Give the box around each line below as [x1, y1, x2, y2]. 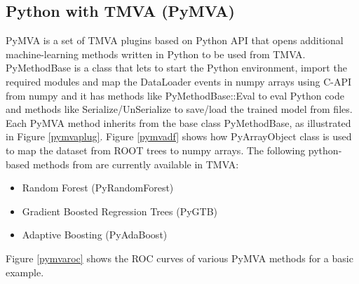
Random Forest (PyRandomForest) [22, 180, 174, 195]
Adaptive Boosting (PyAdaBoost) [22, 227, 168, 242]
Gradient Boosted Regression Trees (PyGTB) [22, 203, 218, 218]
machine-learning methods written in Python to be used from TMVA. [6, 46, 306, 61]
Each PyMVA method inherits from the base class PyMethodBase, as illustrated [6, 115, 351, 130]
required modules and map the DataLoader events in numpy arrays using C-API [6, 74, 352, 88]
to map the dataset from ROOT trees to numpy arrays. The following [6, 142, 306, 157]
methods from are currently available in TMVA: [32, 156, 239, 171]
